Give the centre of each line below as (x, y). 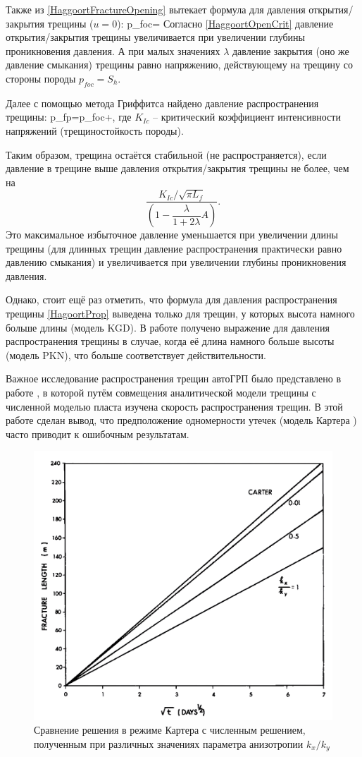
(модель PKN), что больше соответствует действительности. (136, 355)
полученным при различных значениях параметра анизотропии (169, 743)
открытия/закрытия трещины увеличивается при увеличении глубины (156, 37)
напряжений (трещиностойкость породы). (95, 130)
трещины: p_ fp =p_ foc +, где (69, 117)
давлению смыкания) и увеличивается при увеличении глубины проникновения (176, 262)
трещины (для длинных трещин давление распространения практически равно (174, 248)
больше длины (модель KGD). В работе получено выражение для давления (168, 327)
